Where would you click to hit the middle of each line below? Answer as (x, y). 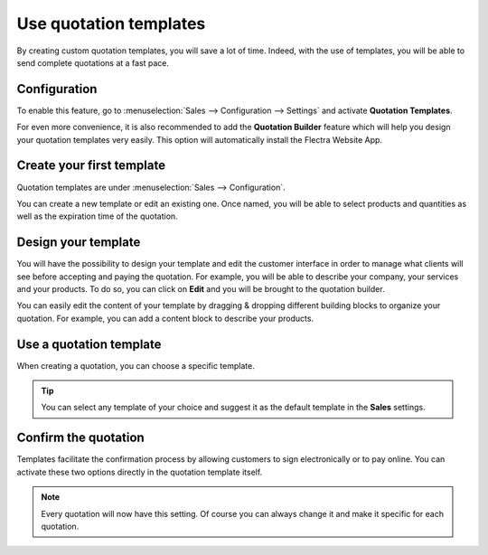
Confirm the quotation (80, 438)
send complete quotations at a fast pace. (93, 62)
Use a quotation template (89, 344)
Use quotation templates (111, 24)
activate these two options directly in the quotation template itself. (140, 472)
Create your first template (91, 166)
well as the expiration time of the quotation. (97, 216)
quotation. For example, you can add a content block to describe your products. (165, 318)
